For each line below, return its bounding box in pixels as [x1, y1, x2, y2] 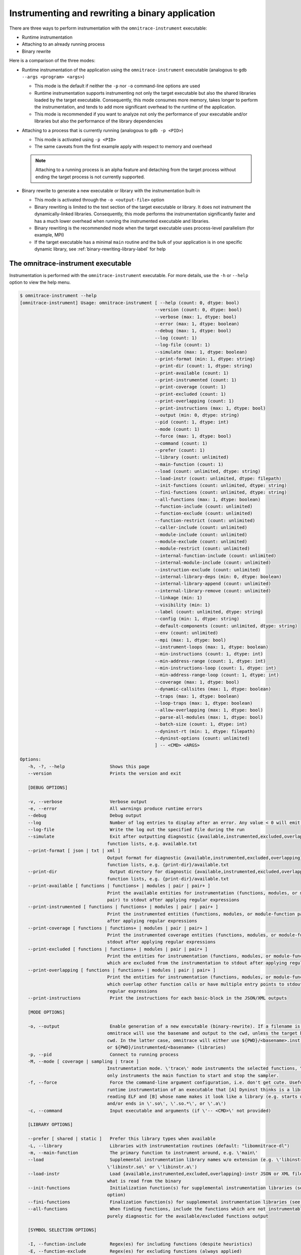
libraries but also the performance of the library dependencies [34, 118, 163, 124]
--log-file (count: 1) [155, 342, 211, 348]
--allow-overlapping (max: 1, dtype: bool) [155, 707, 263, 713]
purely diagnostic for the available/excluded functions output [107, 1213, 268, 1219]
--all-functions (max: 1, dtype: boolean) [155, 496, 261, 502]
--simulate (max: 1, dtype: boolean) [155, 349, 248, 355]
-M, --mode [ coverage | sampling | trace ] [28, 1058, 139, 1064]
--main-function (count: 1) [155, 461, 224, 467]
